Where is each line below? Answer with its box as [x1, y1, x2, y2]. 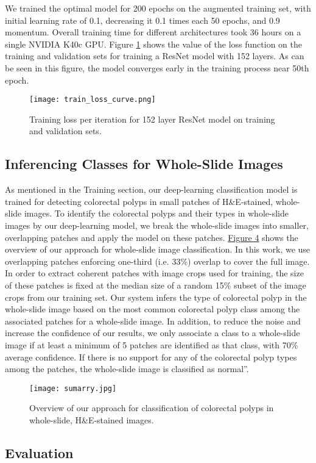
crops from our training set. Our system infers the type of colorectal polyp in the [5, 290, 307, 303]
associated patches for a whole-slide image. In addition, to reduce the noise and [5, 314, 301, 327]
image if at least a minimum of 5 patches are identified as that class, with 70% [5, 338, 298, 351]
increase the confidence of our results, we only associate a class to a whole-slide [5, 326, 300, 339]
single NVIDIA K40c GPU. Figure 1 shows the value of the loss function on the [5, 37, 302, 50]
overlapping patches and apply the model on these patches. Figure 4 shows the [5, 231, 298, 243]
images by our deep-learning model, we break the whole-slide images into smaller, [5, 218, 309, 231]
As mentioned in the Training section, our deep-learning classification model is [5, 183, 298, 196]
